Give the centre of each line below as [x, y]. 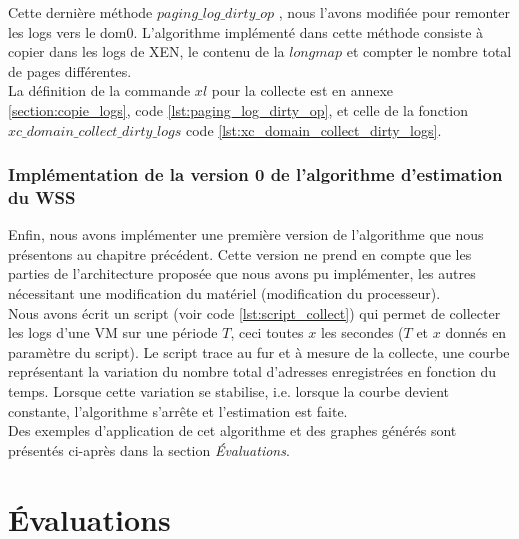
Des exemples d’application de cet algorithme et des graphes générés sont [232, 430]
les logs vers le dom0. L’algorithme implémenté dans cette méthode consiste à [246, 31]
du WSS [42, 197]
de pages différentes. [70, 70]
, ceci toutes [267, 332]
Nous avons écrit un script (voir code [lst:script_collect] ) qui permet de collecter [254, 312]
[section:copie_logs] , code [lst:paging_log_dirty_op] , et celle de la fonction [238, 109]
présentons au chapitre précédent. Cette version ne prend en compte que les [240, 253]
